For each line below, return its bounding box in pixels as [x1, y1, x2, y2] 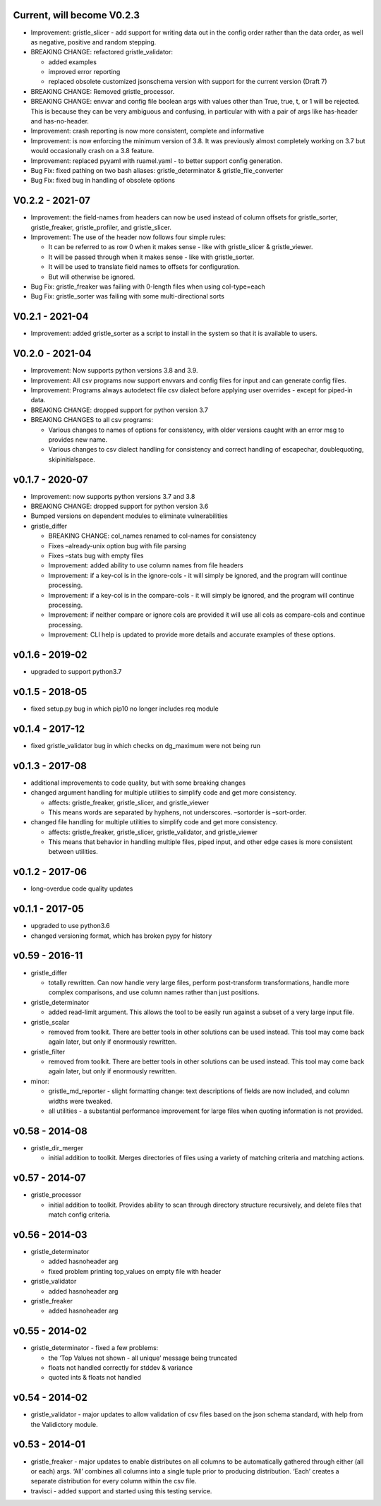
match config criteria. [48, 1210, 111, 1219]
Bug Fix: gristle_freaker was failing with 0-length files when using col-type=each [30, 282, 265, 291]
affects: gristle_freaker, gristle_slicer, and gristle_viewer [48, 798, 210, 807]
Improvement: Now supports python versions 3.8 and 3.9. [30, 366, 198, 375]
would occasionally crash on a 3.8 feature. [30, 147, 155, 155]
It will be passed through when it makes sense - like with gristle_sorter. [48, 253, 255, 261]
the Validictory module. [30, 1420, 98, 1428]
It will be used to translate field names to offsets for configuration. [48, 263, 240, 271]
